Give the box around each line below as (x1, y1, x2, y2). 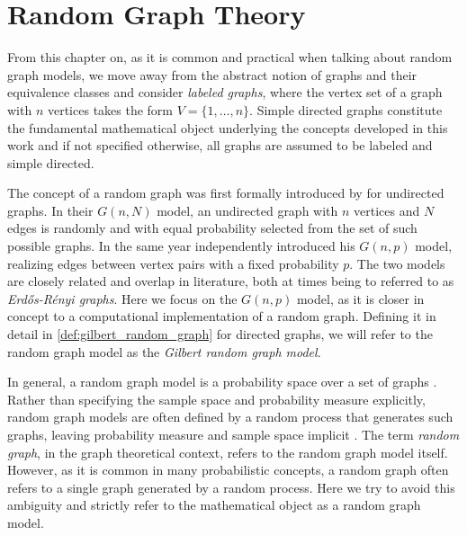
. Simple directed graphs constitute (249, 100, 443, 119)
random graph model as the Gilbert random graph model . (7, 342, 321, 361)
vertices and (354, 201, 420, 219)
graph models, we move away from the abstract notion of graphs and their (7, 65, 418, 84)
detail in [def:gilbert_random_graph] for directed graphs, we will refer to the (7, 325, 433, 343)
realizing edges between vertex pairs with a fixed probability (7, 254, 339, 272)
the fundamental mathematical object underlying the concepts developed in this (7, 118, 448, 137)
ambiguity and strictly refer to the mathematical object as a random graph (7, 495, 421, 514)
